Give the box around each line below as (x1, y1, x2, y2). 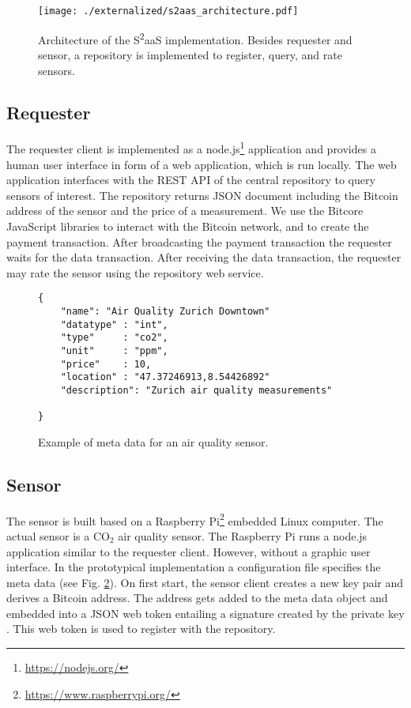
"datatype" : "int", (60, 318, 168, 330)
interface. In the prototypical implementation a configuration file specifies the (6, 559, 381, 575)
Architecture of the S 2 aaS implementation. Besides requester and (38, 28, 353, 47)
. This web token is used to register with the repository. (6, 620, 276, 637)
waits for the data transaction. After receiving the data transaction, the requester (6, 249, 402, 265)
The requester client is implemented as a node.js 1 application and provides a (6, 138, 376, 156)
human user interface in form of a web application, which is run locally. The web (6, 156, 397, 172)
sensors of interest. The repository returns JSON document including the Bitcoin (6, 186, 398, 203)
